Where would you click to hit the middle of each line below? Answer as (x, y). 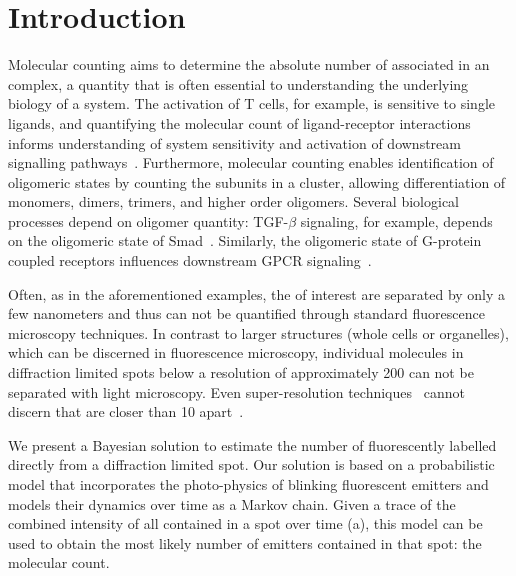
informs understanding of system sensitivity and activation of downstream (234, 142)
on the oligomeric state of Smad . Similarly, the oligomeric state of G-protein (245, 240)
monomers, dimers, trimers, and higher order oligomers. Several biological (233, 201)
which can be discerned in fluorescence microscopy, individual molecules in (236, 352)
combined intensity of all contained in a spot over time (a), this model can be (245, 523)
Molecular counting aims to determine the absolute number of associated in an (249, 64)
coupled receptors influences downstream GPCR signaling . (190, 260)
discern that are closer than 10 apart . (126, 411)
